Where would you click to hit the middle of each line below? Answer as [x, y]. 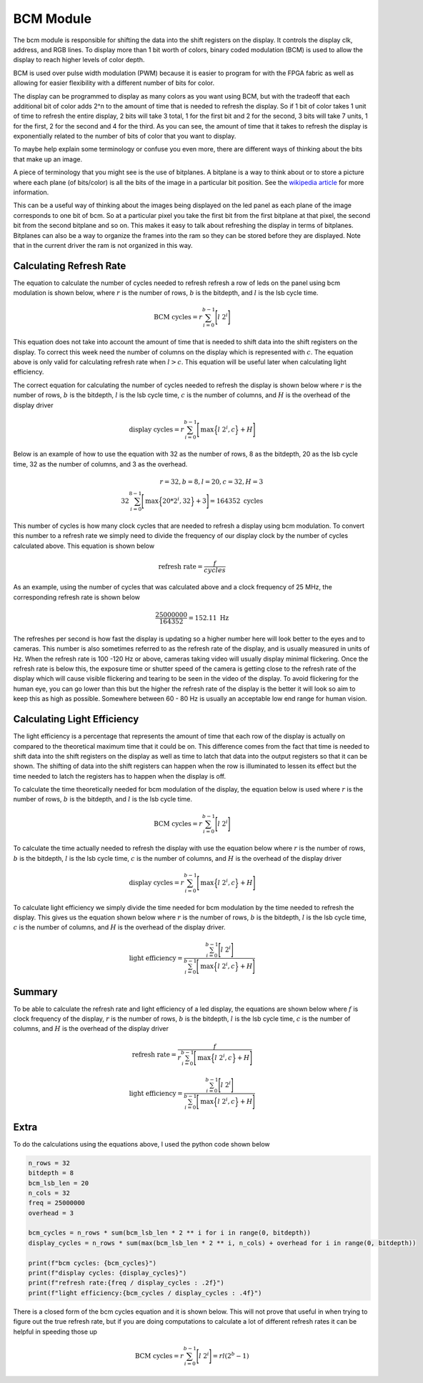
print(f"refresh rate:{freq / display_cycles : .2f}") [126, 1283]
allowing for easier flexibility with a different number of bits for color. [114, 83]
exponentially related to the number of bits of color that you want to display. [125, 136]
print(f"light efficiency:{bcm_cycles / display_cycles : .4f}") [145, 1293]
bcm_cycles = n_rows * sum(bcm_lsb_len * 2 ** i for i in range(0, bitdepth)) [169, 1233]
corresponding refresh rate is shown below [77, 597]
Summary [35, 992]
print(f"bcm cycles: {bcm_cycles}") [93, 1263]
